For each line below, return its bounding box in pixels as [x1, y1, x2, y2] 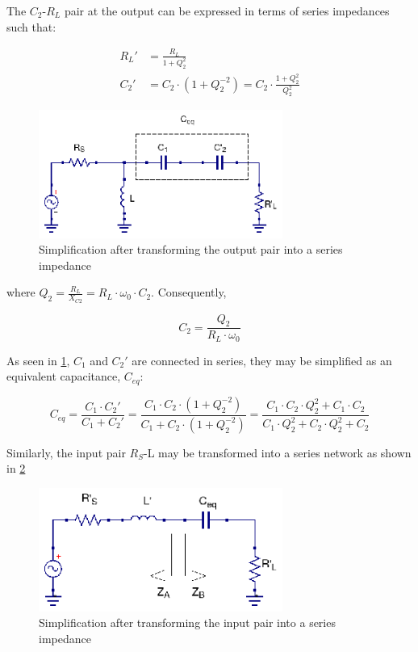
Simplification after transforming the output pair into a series [39, 241, 343, 258]
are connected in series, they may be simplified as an [132, 351, 392, 368]
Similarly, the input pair [6, 444, 126, 461]
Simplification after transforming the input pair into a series [39, 614, 336, 631]
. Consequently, [151, 284, 227, 301]
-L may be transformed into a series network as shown [144, 444, 412, 461]
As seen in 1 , [6, 351, 70, 368]
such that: [6, 18, 56, 35]
